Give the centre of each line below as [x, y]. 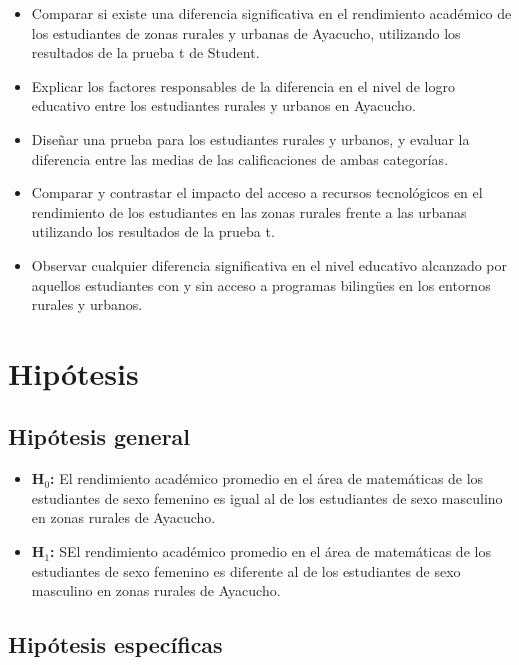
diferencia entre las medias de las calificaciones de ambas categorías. [240, 158]
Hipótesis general [99, 436]
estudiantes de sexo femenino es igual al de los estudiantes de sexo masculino [267, 497]
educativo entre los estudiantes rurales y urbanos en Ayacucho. [223, 105]
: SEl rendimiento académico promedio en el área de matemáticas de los [270, 551]
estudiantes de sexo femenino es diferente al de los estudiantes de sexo [246, 570]
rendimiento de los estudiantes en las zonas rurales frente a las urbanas [249, 211]
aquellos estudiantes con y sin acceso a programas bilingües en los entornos [261, 284]
